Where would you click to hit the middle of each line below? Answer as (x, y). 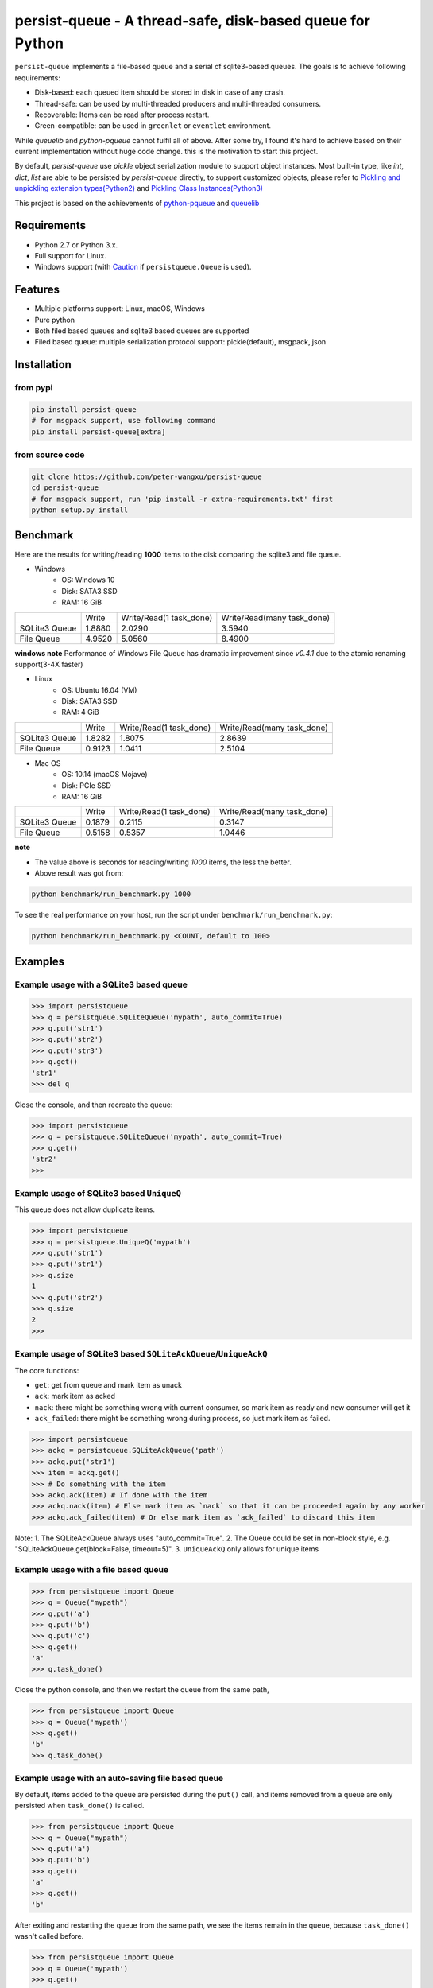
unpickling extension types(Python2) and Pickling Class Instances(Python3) (139, 188)
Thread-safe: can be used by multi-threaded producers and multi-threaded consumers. (178, 103)
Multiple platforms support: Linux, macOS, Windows (120, 309)
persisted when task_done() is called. (79, 1806)
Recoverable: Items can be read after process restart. (122, 115)
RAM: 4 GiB (80, 712)
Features (37, 290)
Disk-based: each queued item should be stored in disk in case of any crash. (160, 92)
